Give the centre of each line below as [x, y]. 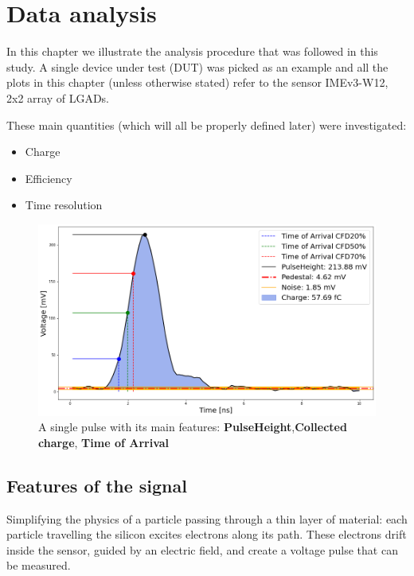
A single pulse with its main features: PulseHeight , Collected [193, 427]
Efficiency [49, 178]
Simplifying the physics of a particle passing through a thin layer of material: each [207, 518]
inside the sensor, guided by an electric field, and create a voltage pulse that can [202, 549]
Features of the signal [97, 485]
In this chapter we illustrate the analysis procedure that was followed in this [192, 51]
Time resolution [64, 205]
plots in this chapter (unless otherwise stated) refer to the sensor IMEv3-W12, [197, 82]
